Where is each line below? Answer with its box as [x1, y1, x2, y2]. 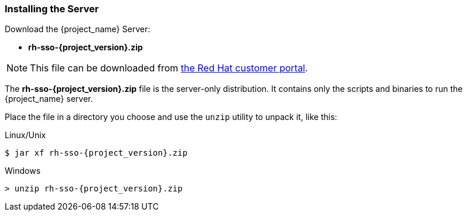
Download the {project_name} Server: [5, 24, 151, 35]
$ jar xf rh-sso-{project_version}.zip [5, 148, 188, 158]
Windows [5, 166, 41, 176]
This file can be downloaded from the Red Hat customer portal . [30, 62, 308, 74]
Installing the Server [5, 3, 99, 15]
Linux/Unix [5, 130, 46, 140]
